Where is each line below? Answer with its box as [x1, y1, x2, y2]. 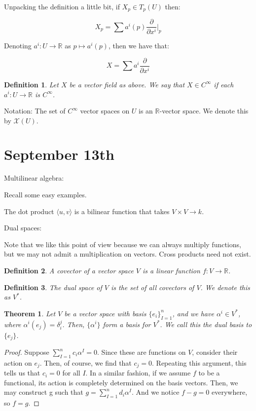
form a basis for [103, 319, 151, 329]
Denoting [4, 40, 32, 51]
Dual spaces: [4, 223, 42, 233]
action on [4, 357, 32, 368]
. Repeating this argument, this [152, 357, 247, 368]
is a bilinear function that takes [74, 206, 170, 216]
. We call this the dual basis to [160, 319, 252, 329]
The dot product [4, 206, 54, 216]
